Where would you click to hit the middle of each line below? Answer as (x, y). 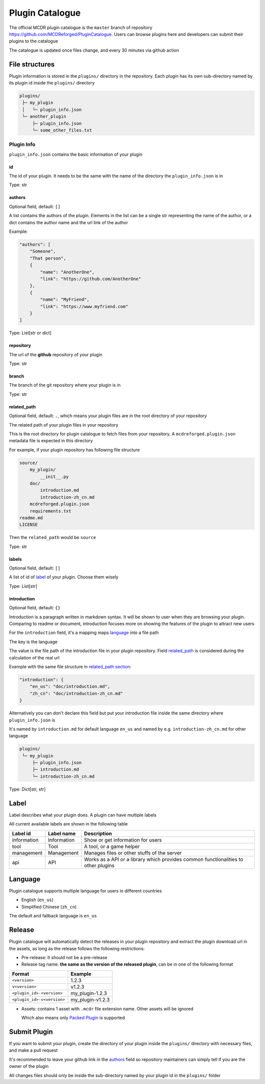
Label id (22, 833)
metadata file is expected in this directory (51, 441)
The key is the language (33, 642)
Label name (62, 833)
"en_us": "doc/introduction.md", (70, 686)
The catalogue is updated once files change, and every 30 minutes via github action (94, 50)
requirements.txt (51, 511)
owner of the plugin (29, 1066)
